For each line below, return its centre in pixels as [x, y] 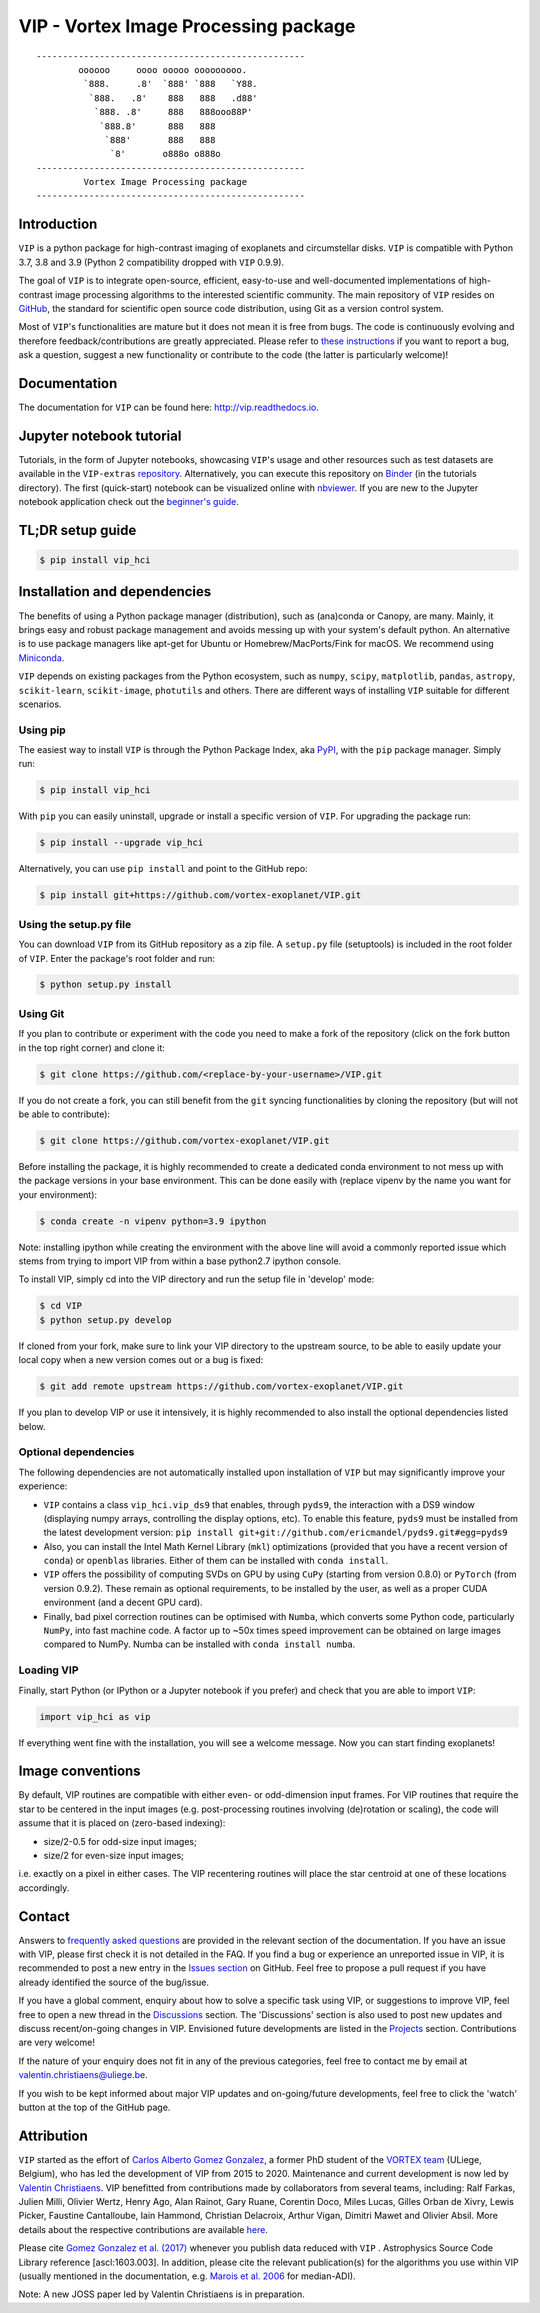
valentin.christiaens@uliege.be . [83, 2075]
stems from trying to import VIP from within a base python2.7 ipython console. [180, 1261]
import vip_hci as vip [95, 1716]
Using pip [42, 730]
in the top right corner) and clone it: [91, 1047]
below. [32, 1426]
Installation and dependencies [115, 591]
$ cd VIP [61, 1306]
